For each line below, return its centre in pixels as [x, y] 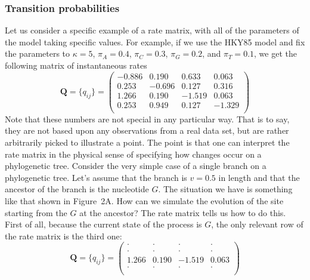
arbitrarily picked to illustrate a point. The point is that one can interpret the [147, 142]
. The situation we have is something [225, 189]
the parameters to [38, 53]
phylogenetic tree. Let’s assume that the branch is [96, 177]
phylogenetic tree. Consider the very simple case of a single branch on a [136, 166]
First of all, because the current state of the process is [103, 224]
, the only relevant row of [257, 224]
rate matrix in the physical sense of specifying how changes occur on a [133, 154]
